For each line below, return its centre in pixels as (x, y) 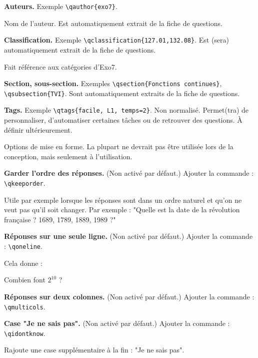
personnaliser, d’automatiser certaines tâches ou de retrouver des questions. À (123, 120)
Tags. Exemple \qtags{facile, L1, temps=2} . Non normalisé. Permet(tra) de (126, 110)
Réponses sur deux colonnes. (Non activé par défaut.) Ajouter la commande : (129, 296)
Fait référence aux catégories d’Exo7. (60, 66)
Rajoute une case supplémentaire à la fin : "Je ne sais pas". (94, 350)
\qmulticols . (25, 306)
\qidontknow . (25, 333)
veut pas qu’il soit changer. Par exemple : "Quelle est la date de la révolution (122, 210)
